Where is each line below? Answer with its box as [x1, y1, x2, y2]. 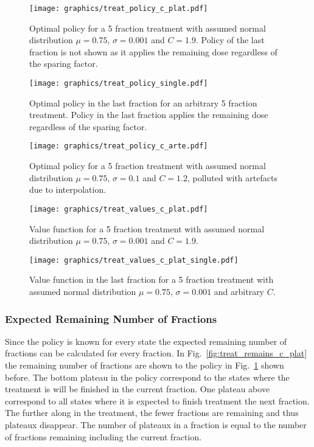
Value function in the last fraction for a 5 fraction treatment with [29, 273, 274, 286]
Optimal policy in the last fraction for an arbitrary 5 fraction [29, 96, 257, 109]
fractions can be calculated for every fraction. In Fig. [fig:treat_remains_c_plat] [5, 347, 307, 359]
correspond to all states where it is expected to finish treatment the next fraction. [5, 394, 310, 407]
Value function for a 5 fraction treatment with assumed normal [29, 222, 265, 235]
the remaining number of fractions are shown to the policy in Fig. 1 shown [5, 359, 284, 371]
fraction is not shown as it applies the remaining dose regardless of [29, 45, 277, 58]
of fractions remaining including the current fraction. [5, 430, 202, 443]
